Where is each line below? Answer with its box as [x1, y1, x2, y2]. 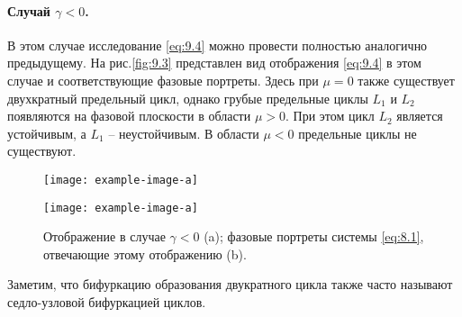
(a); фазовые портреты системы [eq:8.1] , [204, 227, 424, 246]
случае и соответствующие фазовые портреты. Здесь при [7, 70, 319, 89]
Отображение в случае [43, 227, 166, 246]
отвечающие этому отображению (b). [43, 244, 247, 263]
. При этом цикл [285, 106, 375, 125]
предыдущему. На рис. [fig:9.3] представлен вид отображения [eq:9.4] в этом [7, 53, 421, 72]
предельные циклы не [298, 123, 417, 142]
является [396, 106, 443, 125]
